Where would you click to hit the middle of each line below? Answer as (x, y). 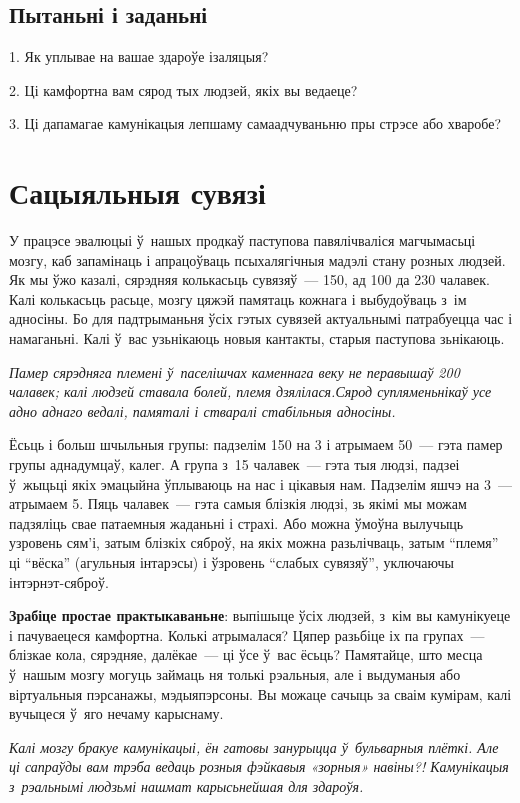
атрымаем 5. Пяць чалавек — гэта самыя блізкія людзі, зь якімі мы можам (238, 503)
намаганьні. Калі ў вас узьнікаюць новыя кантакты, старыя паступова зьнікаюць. (257, 338)
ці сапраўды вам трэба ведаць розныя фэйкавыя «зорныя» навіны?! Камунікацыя (259, 766)
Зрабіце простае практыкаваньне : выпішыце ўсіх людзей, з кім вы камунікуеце (260, 615)
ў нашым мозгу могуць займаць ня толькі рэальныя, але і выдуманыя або (235, 673)
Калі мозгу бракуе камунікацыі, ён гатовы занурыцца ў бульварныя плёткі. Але (254, 746)
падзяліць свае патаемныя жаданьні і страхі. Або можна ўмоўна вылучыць (236, 522)
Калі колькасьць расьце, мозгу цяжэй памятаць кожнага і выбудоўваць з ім (238, 298)
